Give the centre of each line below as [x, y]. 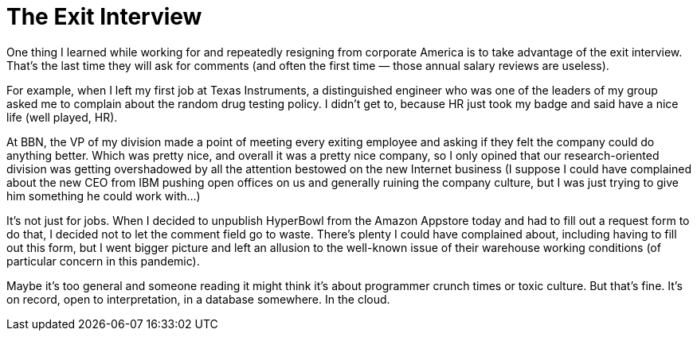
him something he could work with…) [104, 196]
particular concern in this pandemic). [103, 261]
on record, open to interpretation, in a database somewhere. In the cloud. [198, 299]
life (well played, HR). [62, 117]
